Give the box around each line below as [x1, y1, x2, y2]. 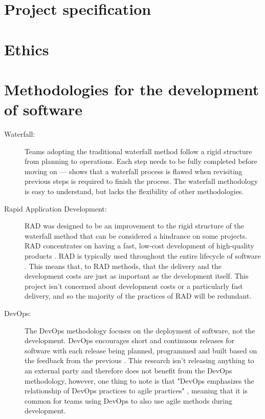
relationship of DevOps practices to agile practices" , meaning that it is [25, 385, 248, 396]
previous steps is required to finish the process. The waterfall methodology [25, 176, 258, 186]
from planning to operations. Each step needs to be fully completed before [25, 156, 257, 166]
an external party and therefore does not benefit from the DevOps [25, 365, 232, 375]
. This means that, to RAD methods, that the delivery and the [25, 260, 222, 271]
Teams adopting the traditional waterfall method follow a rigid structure [25, 145, 252, 156]
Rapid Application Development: [4, 203, 107, 214]
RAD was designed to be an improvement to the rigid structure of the [25, 220, 244, 231]
